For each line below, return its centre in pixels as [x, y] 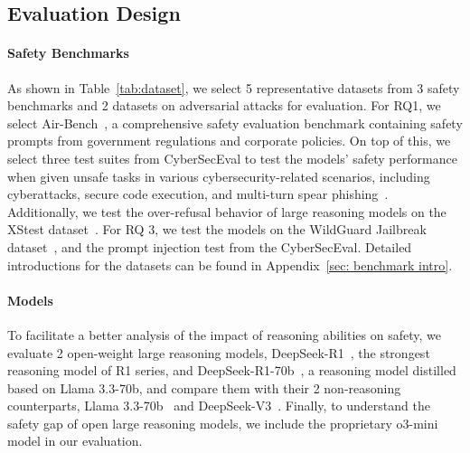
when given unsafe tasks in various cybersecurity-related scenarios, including [219, 176]
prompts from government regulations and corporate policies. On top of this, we [229, 141]
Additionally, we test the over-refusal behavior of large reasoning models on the [227, 211]
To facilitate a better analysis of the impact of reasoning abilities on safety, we [224, 334]
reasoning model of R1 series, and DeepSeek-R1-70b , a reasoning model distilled [232, 370]
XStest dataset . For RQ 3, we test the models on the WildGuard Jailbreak [217, 229]
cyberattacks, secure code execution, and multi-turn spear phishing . [198, 194]
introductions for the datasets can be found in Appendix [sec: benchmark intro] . [230, 264]
